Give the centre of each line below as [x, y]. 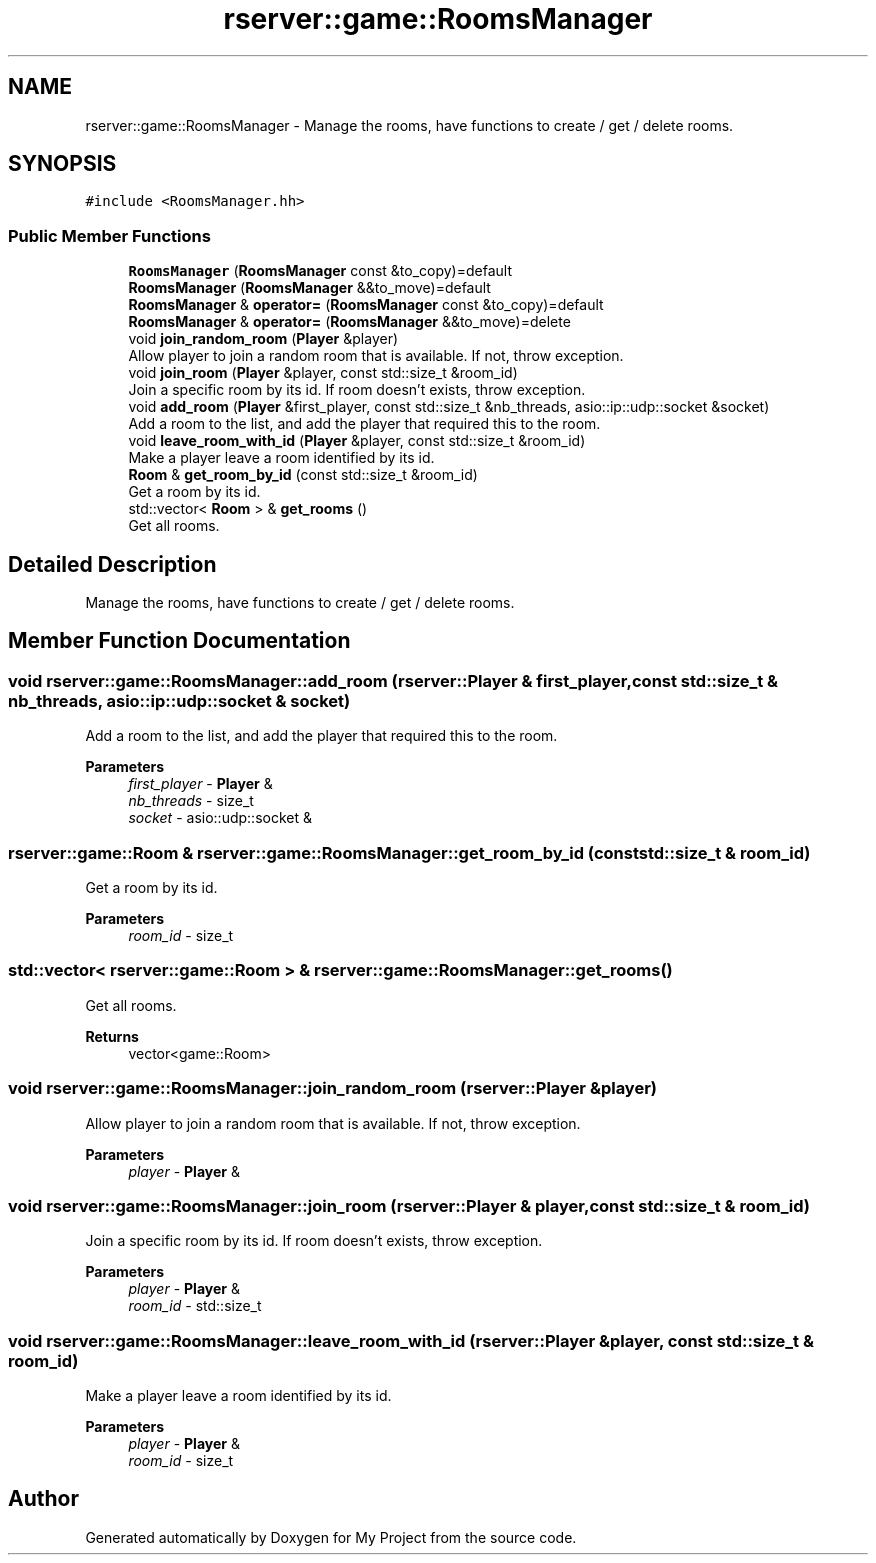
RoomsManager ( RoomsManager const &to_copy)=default [320, 271]
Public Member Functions [109, 235]
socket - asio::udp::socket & [220, 818]
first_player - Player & [200, 784]
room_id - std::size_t [195, 1306]
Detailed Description [112, 564]
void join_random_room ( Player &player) [263, 339]
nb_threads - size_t [191, 801]
